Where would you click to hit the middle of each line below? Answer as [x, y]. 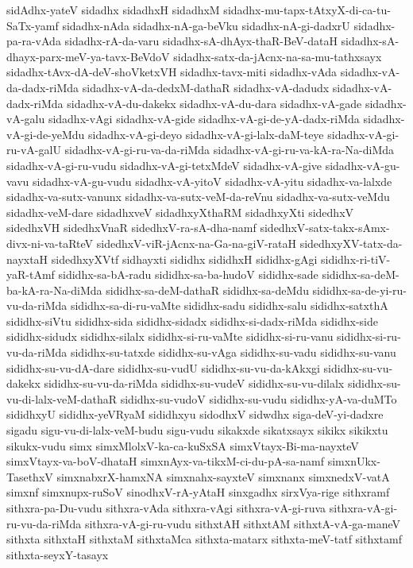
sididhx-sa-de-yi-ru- [360, 290]
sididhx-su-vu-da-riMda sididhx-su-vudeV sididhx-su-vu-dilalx [194, 383]
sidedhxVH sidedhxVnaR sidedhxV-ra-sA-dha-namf [131, 228]
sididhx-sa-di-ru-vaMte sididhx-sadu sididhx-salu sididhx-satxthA [229, 305]
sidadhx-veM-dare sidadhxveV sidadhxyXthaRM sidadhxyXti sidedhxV [180, 212]
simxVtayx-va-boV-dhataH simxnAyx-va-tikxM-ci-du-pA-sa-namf [166, 461]
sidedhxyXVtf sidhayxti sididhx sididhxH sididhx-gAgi [184, 259]
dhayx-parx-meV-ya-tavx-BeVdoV [88, 56]
